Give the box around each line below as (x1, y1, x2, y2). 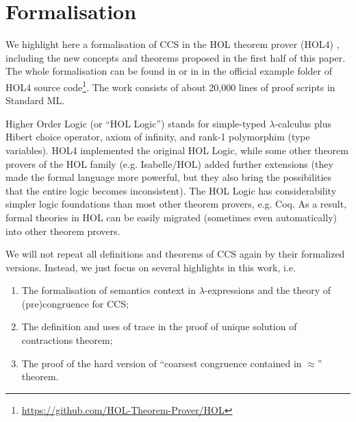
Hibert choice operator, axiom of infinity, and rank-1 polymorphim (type (5, 129, 310, 144)
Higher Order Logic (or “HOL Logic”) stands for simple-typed (5, 116, 266, 130)
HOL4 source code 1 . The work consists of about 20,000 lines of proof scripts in (5, 77, 335, 94)
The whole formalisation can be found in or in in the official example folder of (5, 64, 333, 78)
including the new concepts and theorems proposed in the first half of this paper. (5, 50, 346, 64)
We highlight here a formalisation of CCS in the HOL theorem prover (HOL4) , (5, 37, 340, 51)
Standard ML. (5, 93, 65, 108)
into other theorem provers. (5, 223, 120, 238)
